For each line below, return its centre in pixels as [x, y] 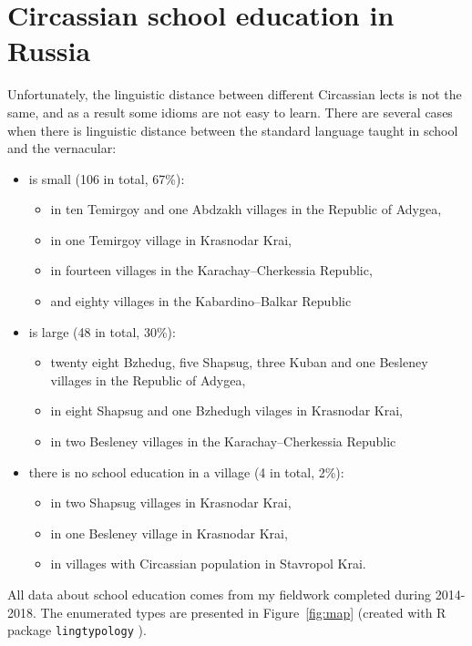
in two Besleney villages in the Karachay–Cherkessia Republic [223, 441]
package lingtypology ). [77, 630]
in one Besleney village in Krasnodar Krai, [169, 533]
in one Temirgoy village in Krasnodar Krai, [171, 239]
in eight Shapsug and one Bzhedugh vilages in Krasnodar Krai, [226, 410]
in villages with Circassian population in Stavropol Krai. [208, 564]
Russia [49, 51]
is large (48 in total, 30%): [102, 331]
